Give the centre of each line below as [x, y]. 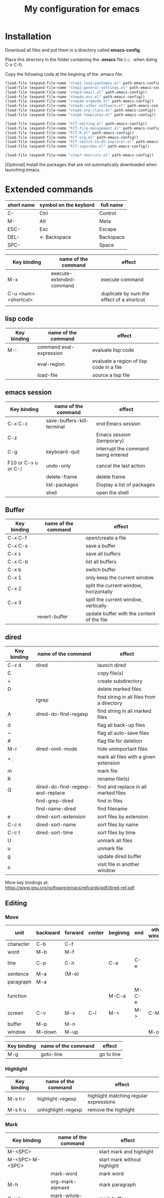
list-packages [62, 485]
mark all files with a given [126, 757]
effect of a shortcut [123, 300]
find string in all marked [124, 711]
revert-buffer [53, 617]
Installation [28, 36]
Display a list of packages [125, 485]
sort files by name [118, 825]
